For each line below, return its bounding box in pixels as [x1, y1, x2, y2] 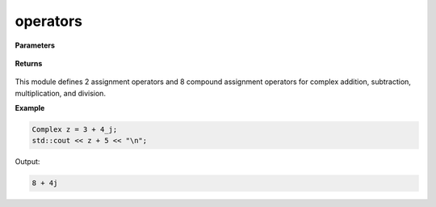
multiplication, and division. [15, 88, 107, 98]
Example [15, 103, 45, 113]
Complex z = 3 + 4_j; [31, 125, 118, 134]
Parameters [15, 40, 56, 50]
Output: [15, 157, 40, 167]
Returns [15, 58, 43, 68]
